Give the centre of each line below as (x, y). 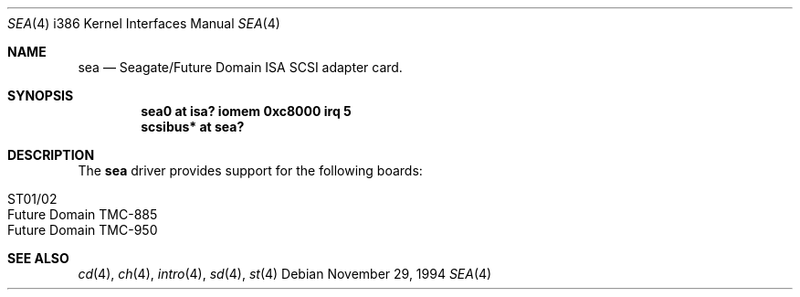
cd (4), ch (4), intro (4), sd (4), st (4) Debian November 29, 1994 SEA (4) (285, 274)
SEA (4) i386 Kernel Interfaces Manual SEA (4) (144, 23)
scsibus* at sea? (193, 127)
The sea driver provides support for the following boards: (250, 170)
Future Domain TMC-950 (83, 230)
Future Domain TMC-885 (83, 214)
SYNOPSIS (41, 95)
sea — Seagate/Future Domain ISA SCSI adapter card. (240, 67)
